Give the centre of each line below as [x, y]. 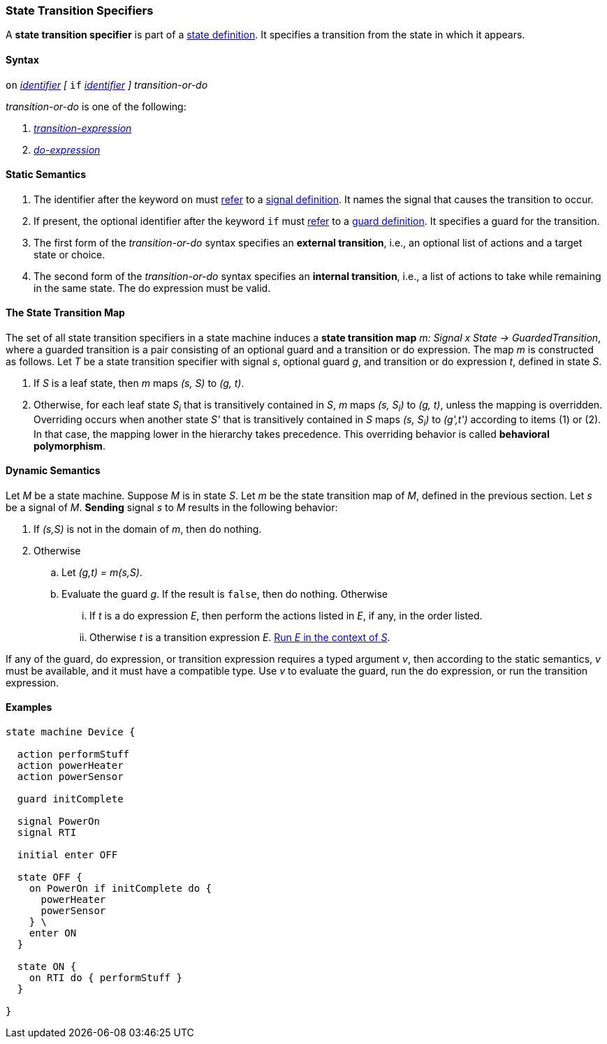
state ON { [47, 967]
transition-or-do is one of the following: [96, 106]
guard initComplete [70, 799]
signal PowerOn [58, 822]
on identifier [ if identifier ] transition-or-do [107, 84]
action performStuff [73, 755]
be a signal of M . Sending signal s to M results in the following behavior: [172, 507]
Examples [29, 707]
